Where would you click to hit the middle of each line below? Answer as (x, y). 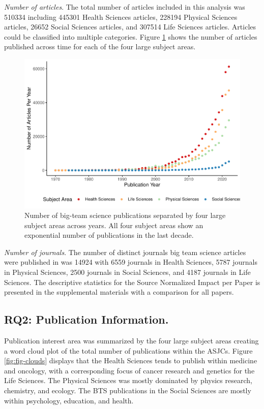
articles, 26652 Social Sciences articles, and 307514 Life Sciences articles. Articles (130, 27)
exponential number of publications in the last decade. (109, 235)
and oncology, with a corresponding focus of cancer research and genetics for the (129, 370)
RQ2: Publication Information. (86, 319)
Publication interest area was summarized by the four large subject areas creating (131, 341)
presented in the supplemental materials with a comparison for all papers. (119, 292)
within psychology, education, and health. (69, 400)
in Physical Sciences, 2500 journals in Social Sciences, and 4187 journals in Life (127, 272)
